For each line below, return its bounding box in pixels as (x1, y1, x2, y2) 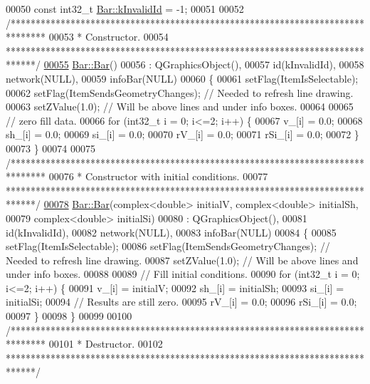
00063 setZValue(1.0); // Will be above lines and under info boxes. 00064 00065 (6, 99, 354, 114)
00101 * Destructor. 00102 (48, 336, 163, 351)
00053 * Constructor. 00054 (48, 29, 169, 44)
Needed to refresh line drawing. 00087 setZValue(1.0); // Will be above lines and (6, 252, 359, 267)
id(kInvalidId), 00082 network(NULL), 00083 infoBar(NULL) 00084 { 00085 (6, 224, 337, 239)
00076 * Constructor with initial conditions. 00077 (48, 169, 268, 184)
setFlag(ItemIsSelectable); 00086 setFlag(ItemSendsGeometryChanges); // (6, 239, 330, 254)
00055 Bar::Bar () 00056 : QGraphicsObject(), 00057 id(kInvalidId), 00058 (43, 57, 364, 72)
